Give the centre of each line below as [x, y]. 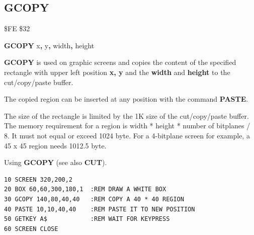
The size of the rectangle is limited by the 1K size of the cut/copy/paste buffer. [126, 115]
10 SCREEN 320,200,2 [38, 179]
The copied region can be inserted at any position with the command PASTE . [126, 99]
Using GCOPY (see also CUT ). [56, 162]
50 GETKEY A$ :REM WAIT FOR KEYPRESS [87, 219]
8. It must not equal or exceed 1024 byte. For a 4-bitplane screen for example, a [127, 135]
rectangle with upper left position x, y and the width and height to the [117, 72]
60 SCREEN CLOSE [31, 229]
